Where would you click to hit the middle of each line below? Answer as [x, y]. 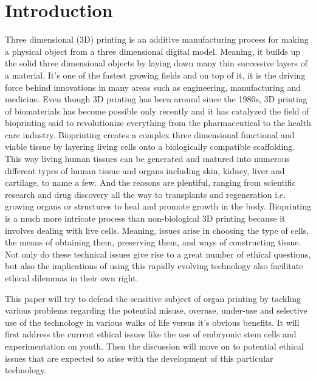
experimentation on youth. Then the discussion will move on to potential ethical [154, 346]
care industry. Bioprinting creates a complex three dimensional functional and [150, 134]
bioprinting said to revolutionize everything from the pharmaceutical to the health [158, 123]
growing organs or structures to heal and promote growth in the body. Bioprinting [158, 206]
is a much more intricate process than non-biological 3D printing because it [145, 218]
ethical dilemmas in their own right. [72, 278]
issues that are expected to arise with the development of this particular [139, 358]
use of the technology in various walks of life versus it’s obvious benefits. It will [152, 322]
